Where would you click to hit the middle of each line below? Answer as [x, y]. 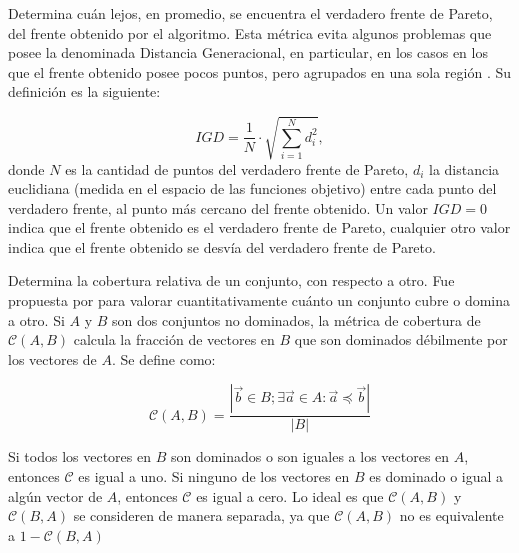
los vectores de [52, 358]
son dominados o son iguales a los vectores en [310, 456]
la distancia [464, 168]
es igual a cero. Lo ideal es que [290, 495]
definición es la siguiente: [84, 91]
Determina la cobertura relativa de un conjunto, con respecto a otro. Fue [231, 280]
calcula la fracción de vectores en [174, 339]
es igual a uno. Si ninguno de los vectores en [214, 476]
